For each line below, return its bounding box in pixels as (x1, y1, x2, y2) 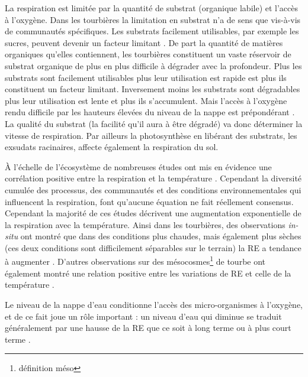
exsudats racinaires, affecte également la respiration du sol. (5, 141, 219, 153)
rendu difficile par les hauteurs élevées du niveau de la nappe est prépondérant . (5, 106, 295, 118)
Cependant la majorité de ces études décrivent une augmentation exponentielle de (5, 207, 301, 219)
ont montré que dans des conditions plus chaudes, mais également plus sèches (20, 230, 301, 242)
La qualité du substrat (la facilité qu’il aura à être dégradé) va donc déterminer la (5, 117, 303, 129)
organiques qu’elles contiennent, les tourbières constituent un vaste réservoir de (5, 48, 291, 60)
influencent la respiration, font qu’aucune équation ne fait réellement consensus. (5, 195, 294, 207)
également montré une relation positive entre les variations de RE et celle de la (5, 266, 291, 279)
